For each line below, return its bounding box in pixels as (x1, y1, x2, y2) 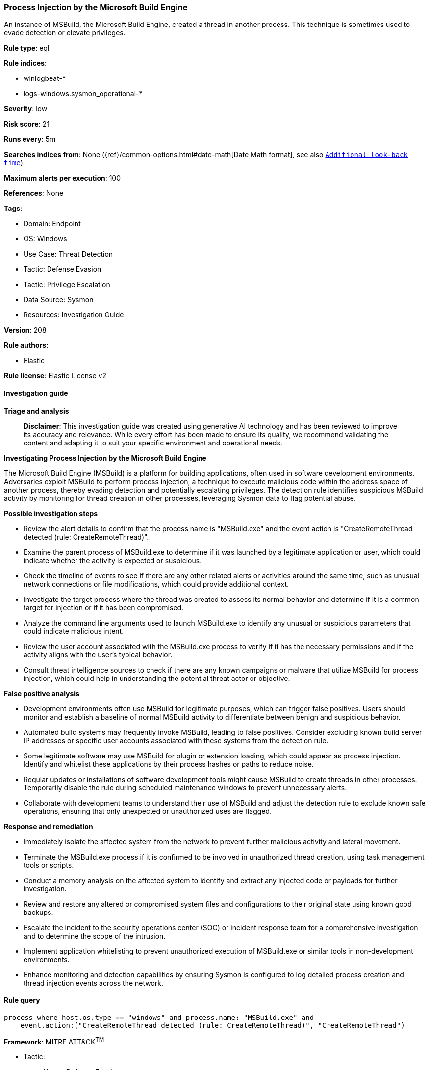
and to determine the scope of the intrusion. (24, 931, 166, 940)
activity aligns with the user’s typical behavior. (24, 650, 173, 659)
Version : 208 (4, 326, 47, 335)
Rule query (4, 996, 40, 1005)
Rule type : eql (4, 44, 50, 52)
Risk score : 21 (4, 120, 50, 129)
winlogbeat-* (24, 74, 66, 83)
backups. (24, 908, 53, 916)
